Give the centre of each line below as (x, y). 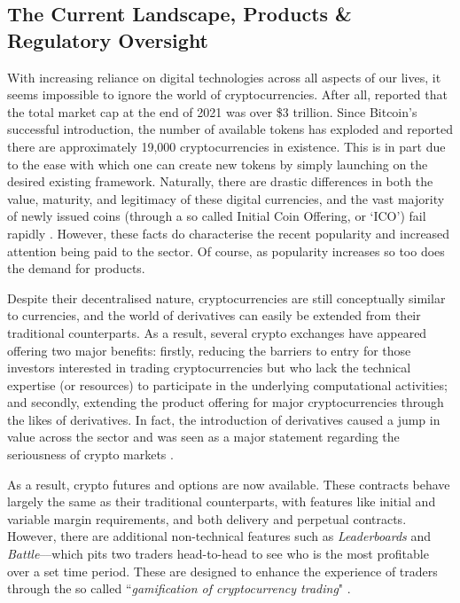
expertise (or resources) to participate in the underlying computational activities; (227, 384)
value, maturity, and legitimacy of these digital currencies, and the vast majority (226, 198)
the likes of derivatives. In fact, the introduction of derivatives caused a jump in (224, 419)
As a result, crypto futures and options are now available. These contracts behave (229, 484)
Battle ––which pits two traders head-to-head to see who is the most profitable (218, 554)
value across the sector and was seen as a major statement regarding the (203, 437)
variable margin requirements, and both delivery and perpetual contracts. (207, 518)
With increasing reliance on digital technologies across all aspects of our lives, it (224, 77)
